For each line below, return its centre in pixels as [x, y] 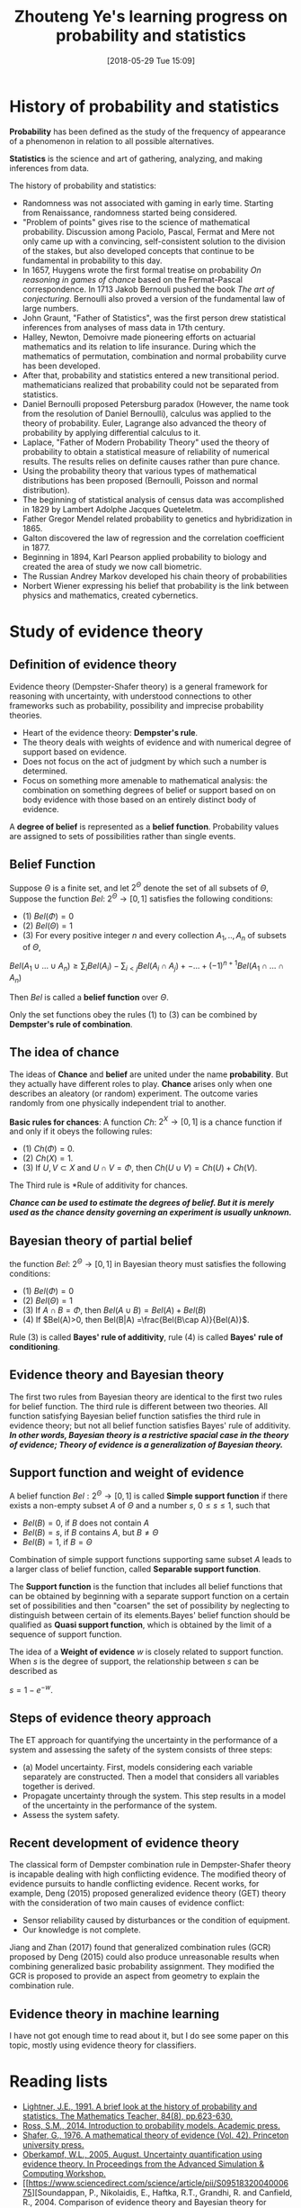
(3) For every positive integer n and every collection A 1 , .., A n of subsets [155, 936]
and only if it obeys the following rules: [81, 1131]
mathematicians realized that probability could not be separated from [150, 385]
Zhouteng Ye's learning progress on [151, 17]
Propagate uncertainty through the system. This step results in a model [154, 1796]
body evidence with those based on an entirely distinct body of [139, 800]
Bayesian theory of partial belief [101, 1240]
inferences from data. [49, 167]
